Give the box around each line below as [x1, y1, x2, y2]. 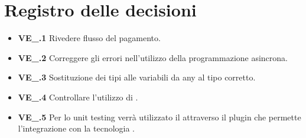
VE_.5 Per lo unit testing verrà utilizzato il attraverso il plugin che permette [18, 110, 301, 123]
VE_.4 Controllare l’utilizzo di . [18, 90, 138, 103]
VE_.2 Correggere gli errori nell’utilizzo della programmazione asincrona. [18, 51, 288, 63]
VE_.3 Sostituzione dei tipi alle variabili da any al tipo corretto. [18, 71, 256, 83]
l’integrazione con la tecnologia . [18, 122, 135, 134]
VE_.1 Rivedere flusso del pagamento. [18, 32, 161, 44]
